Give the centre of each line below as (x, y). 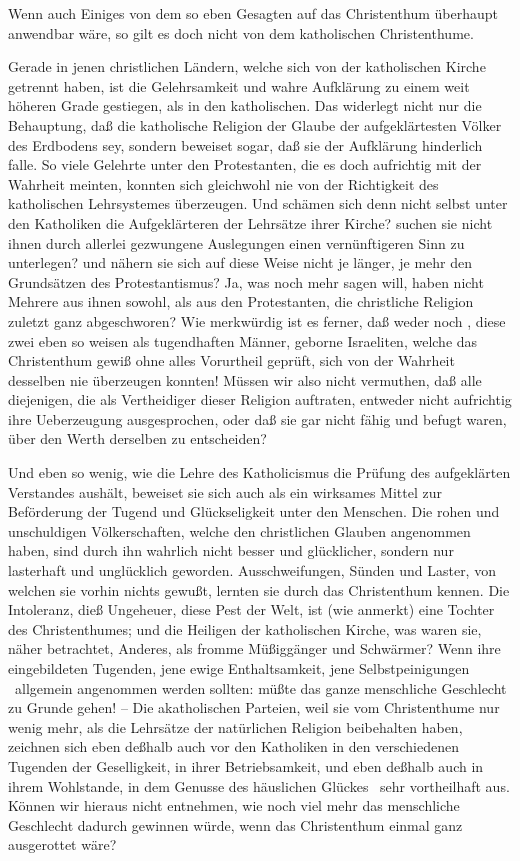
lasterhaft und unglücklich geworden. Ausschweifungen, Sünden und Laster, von (252, 570)
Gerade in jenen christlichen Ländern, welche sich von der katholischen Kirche (247, 66)
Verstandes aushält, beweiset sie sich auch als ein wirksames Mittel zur (225, 491)
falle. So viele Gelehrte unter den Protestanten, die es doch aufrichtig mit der (245, 164)
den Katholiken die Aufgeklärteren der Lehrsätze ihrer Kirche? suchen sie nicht (250, 222)
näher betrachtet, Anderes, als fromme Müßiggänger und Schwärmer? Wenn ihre (254, 648)
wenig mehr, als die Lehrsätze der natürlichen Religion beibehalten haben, (235, 726)
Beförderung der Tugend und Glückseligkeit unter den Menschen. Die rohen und (254, 511)
